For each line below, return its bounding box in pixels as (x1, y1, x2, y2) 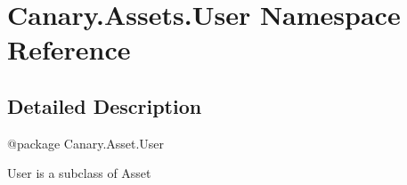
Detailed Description (7, 92, 202, 119)
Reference (7, 31, 131, 68)
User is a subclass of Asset (7, 164, 151, 182)
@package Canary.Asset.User (7, 133, 165, 152)
